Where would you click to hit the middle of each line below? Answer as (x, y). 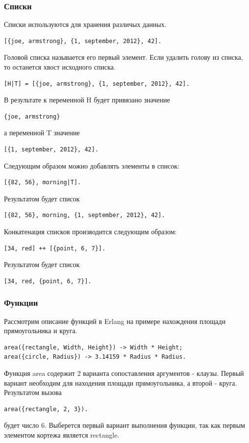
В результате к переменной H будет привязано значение (87, 100)
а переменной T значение (42, 133)
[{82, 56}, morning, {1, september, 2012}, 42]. (85, 215)
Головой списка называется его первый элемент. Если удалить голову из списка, (124, 57)
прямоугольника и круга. (41, 331)
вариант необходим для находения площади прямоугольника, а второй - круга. (121, 382)
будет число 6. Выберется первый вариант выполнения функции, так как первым (124, 425)
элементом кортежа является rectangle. (62, 434)
